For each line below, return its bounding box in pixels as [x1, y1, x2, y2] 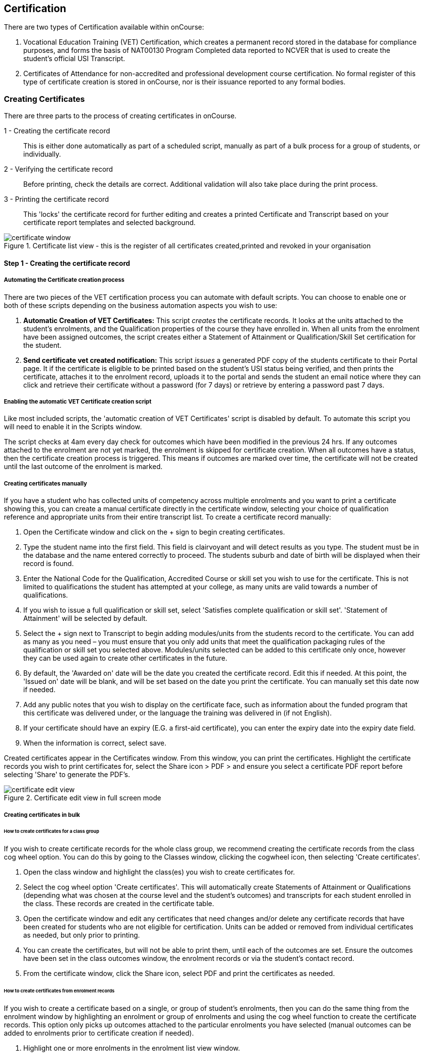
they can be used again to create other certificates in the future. [23, 654, 228, 663]
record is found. [23, 559, 74, 568]
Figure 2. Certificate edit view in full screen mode [4, 794, 161, 802]
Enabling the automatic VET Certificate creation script [4, 398, 152, 405]
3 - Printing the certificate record [4, 195, 109, 204]
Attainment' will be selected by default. [23, 614, 148, 623]
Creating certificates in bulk [4, 811, 80, 818]
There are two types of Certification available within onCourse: [4, 23, 204, 32]
